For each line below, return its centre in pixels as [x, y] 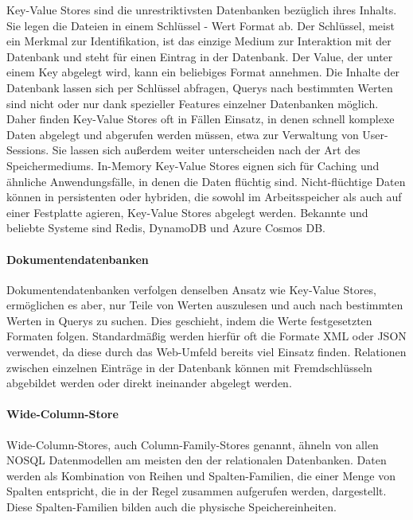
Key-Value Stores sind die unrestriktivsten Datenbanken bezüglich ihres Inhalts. [202, 10]
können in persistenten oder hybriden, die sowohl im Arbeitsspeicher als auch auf [204, 197]
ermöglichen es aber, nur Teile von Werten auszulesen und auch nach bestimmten [205, 305]
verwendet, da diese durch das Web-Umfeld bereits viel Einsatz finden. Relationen [206, 352]
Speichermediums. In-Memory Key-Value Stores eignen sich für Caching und [193, 165]
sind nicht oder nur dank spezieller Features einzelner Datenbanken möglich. [193, 103]
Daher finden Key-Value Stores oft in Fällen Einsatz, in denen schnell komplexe [201, 119]
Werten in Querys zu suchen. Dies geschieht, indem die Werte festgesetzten [189, 320]
